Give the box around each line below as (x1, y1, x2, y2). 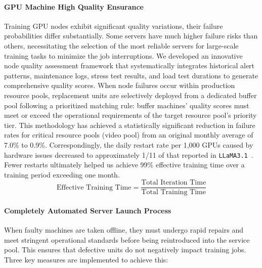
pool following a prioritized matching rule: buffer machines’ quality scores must (4, 100, 249, 110)
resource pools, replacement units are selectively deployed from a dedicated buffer (4, 90, 257, 100)
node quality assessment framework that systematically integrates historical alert (4, 60, 255, 71)
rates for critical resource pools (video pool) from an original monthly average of (4, 129, 253, 140)
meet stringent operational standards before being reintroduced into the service (4, 234, 250, 245)
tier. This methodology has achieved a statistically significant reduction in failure (4, 119, 255, 130)
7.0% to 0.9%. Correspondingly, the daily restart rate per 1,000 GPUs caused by (4, 139, 253, 150)
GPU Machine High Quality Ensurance (4, 1, 144, 12)
